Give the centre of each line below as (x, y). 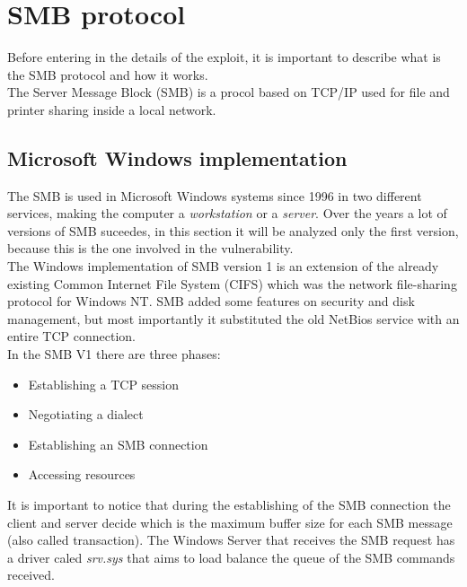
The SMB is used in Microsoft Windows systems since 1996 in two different (215, 195)
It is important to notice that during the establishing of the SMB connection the (229, 505)
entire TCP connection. (71, 336)
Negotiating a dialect (86, 414)
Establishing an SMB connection (118, 444)
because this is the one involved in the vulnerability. (150, 248)
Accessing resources (82, 474)
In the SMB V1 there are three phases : (114, 354)
